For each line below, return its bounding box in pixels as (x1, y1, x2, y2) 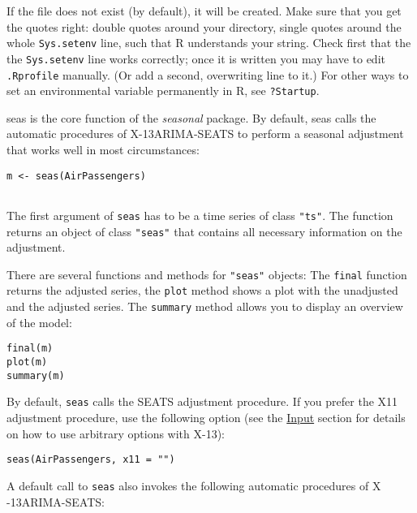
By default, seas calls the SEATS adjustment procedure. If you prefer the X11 (6, 393, 398, 410)
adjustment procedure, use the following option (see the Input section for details (6, 409, 406, 425)
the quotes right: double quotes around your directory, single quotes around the (6, 18, 402, 35)
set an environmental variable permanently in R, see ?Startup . (6, 82, 320, 99)
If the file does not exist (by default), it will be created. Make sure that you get (6, 2, 402, 19)
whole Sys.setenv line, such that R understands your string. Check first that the (6, 34, 411, 51)
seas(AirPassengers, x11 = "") (6, 454, 175, 466)
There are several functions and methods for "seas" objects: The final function (6, 265, 407, 282)
